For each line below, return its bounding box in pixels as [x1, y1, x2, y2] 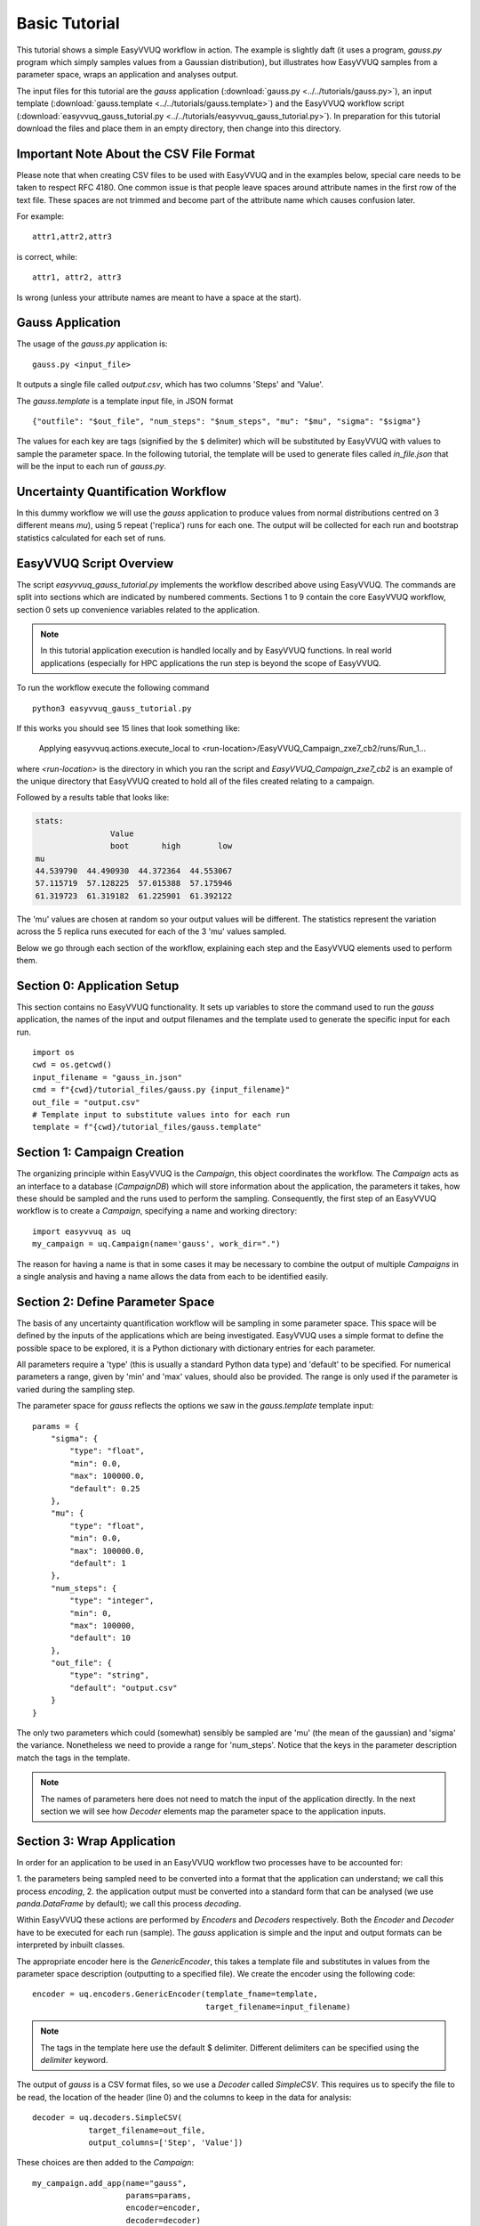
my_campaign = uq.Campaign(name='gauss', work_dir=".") [32, 1239, 281, 1249]
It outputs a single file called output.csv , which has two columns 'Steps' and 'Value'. [16, 379, 324, 390]
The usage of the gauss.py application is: [16, 338, 168, 349]
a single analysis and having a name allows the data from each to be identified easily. [16, 1271, 329, 1281]
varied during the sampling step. [16, 1384, 135, 1394]
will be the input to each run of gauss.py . [16, 461, 167, 472]
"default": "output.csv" [69, 1683, 178, 1693]
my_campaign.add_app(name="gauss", [32, 2178, 188, 2188]
